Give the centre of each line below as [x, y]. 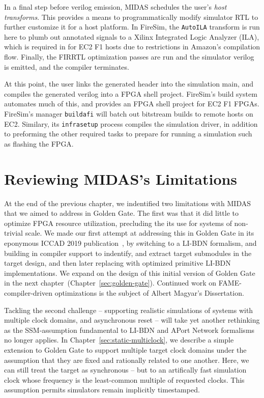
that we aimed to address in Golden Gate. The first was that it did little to [122, 213]
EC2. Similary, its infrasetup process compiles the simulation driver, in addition [131, 123]
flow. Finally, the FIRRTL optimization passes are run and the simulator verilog [129, 57]
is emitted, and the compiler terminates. [67, 66]
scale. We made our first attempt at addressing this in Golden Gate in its [140, 233]
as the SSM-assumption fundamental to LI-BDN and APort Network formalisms [129, 330]
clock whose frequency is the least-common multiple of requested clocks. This [124, 379]
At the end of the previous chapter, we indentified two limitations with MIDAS [127, 203]
